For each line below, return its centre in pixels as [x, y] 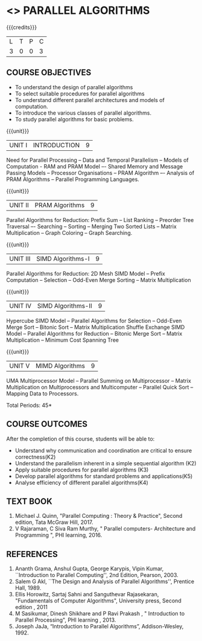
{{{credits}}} [22, 27]
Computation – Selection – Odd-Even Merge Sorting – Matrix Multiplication [99, 280]
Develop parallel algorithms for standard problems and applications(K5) [104, 476]
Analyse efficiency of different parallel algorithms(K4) [82, 482]
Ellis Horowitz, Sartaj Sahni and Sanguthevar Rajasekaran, [87, 595]
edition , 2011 [31, 607]
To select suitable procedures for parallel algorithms [80, 94]
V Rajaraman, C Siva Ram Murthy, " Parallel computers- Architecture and [105, 529]
